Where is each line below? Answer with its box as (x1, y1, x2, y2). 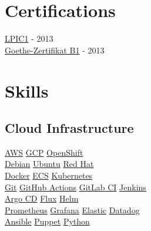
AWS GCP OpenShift (5, 146, 83, 158)
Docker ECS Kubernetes (5, 169, 93, 182)
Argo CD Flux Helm (5, 192, 79, 205)
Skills (5, 78, 49, 102)
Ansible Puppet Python (5, 215, 90, 227)
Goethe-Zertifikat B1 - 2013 (5, 43, 105, 56)
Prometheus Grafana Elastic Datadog (5, 203, 140, 216)
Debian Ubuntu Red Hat (5, 158, 94, 170)
